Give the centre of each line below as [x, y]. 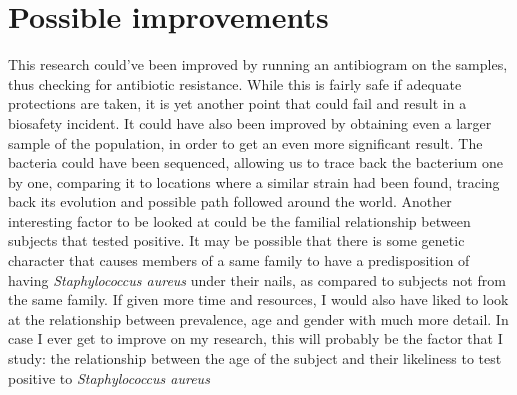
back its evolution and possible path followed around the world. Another [230, 201]
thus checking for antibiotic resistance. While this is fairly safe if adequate [235, 83]
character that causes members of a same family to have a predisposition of [239, 260]
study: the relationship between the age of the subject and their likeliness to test [255, 358]
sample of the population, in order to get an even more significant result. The [245, 142]
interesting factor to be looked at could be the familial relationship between [239, 220]
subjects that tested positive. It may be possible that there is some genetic [236, 240]
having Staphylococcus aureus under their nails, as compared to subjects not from [257, 279]
